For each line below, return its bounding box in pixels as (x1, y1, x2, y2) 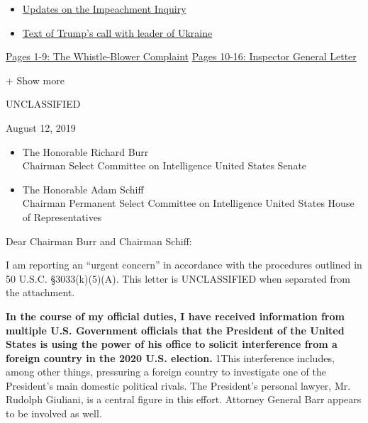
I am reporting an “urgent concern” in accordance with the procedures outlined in (6, 257, 362, 272)
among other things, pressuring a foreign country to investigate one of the (6, 364, 327, 379)
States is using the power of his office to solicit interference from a (6, 337, 338, 351)
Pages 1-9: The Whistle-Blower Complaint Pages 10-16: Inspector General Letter (6, 49, 357, 64)
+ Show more (6, 72, 65, 87)
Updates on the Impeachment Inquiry (22, 1, 186, 16)
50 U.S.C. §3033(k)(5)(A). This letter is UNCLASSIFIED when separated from (6, 271, 350, 286)
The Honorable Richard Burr (22, 144, 149, 159)
